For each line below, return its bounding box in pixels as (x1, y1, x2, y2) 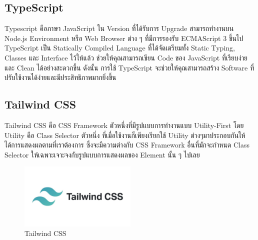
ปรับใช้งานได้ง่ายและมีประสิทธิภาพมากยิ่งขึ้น (4, 72, 116, 82)
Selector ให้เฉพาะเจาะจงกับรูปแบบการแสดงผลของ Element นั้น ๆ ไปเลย (4, 149, 200, 159)
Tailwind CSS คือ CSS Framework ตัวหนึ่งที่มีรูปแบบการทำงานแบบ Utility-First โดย (4, 119, 244, 130)
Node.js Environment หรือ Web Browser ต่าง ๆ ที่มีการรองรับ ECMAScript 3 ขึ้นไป (4, 32, 243, 43)
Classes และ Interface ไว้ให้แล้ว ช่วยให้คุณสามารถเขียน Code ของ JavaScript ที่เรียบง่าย (4, 52, 247, 62)
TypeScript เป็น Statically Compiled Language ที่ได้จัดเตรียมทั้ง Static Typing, (4, 42, 235, 53)
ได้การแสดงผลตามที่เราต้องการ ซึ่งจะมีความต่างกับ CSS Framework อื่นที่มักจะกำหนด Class (4, 139, 249, 150)
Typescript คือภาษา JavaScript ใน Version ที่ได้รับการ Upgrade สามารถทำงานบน (4, 23, 234, 33)
